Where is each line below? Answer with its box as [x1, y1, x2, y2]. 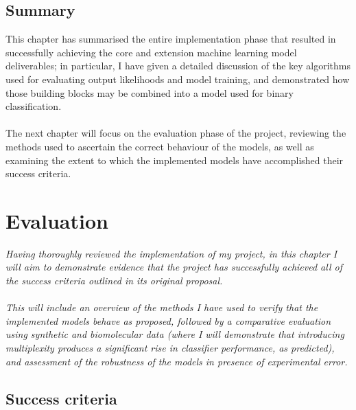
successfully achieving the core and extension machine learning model [5, 45, 297, 59]
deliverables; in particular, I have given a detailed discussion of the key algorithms [5, 58, 351, 73]
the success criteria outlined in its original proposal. [5, 273, 223, 288]
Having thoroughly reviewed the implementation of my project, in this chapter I [5, 246, 337, 260]
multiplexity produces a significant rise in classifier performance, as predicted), [5, 341, 335, 355]
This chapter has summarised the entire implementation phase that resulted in [5, 32, 336, 46]
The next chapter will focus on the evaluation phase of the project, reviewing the [5, 126, 346, 140]
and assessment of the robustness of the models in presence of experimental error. [5, 354, 348, 368]
